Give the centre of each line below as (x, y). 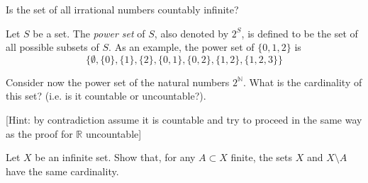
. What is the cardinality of (302, 82)
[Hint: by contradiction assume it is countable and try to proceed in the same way (184, 119)
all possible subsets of (52, 47)
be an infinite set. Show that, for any (115, 157)
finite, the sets (261, 157)
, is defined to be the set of (300, 33)
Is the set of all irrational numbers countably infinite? (122, 9)
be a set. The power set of (89, 33)
